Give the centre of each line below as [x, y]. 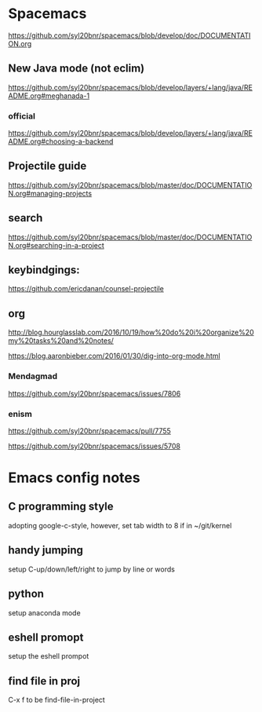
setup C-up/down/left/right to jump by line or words [91, 569]
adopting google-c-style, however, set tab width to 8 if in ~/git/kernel [120, 525]
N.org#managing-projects [50, 193]
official [22, 116]
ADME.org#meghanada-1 [49, 96]
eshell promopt [46, 637]
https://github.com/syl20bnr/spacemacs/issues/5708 [94, 446]
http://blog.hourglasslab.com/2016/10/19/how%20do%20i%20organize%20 [131, 332]
